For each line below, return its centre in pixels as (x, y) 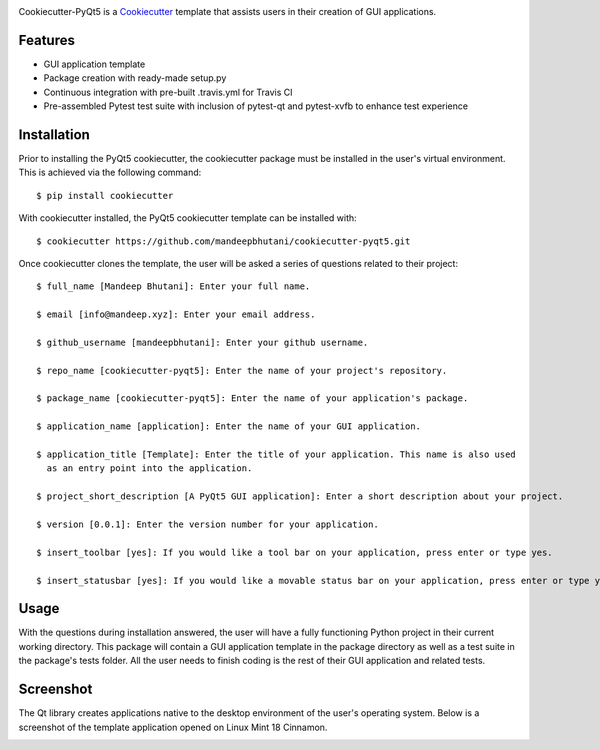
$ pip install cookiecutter (105, 195)
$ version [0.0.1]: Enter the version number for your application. (207, 524)
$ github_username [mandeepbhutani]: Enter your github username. (202, 342)
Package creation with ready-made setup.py (135, 78)
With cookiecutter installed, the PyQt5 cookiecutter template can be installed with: (187, 218)
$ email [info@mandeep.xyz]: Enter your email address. (176, 314)
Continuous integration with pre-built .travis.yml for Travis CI (168, 92)
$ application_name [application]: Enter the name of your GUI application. (229, 426)
